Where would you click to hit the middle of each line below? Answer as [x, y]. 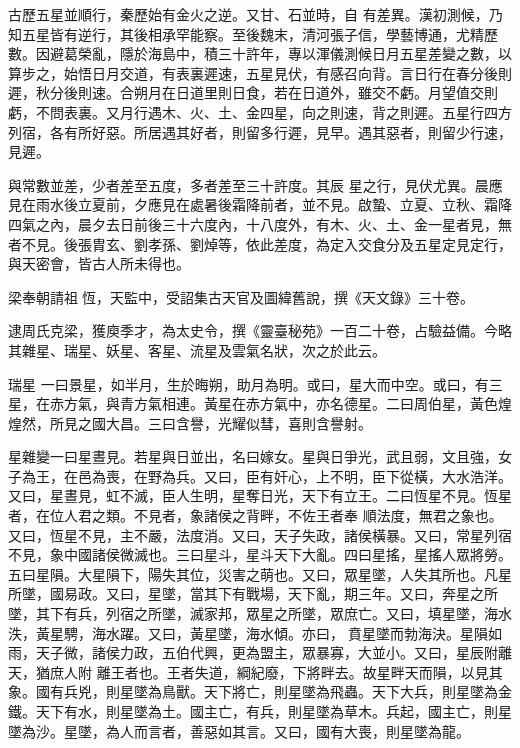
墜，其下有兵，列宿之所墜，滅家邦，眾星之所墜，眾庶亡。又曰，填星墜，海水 [260, 613]
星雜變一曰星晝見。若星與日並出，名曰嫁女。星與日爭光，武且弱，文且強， [253, 456]
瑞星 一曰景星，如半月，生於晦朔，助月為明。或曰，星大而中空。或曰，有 [248, 383]
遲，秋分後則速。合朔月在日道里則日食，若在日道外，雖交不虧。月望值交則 [253, 92]
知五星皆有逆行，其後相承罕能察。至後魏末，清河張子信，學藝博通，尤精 [246, 33]
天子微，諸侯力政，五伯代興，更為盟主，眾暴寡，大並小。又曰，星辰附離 [273, 652]
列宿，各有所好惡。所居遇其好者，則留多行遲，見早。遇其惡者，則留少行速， [260, 131]
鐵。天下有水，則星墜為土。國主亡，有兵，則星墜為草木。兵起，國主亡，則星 [260, 711]
